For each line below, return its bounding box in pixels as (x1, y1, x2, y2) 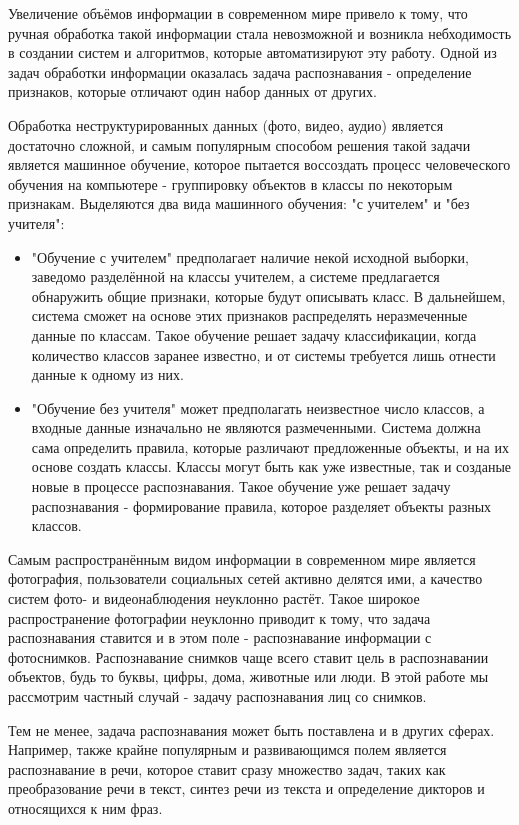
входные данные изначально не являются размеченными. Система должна (31, 417, 481, 438)
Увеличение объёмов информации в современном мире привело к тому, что (8, 3, 468, 23)
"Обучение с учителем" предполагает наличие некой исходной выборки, (31, 246, 469, 267)
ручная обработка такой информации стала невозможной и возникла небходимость (8, 22, 512, 43)
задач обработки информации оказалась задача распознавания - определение (8, 61, 472, 82)
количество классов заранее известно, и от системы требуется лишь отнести (31, 344, 496, 365)
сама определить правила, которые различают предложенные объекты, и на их (31, 436, 509, 457)
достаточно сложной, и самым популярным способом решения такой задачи (8, 134, 471, 155)
